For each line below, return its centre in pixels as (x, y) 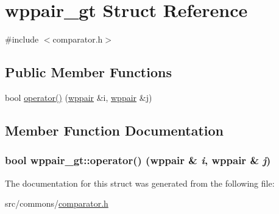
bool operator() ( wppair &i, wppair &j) (79, 97)
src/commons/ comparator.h (57, 203)
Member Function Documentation (115, 130)
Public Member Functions (88, 72)
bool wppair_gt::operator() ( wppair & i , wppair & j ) (138, 160)
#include (22, 39)
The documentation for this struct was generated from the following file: (140, 183)
